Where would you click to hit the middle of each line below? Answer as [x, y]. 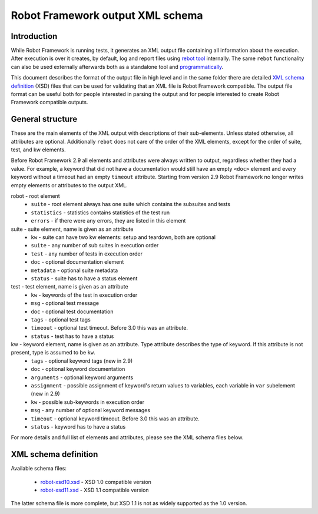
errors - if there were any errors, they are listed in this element [108, 221]
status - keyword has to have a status [78, 426]
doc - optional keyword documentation [78, 369]
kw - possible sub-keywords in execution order [87, 402]
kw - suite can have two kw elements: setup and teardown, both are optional [123, 237]
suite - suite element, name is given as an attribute [72, 229]
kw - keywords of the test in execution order [84, 295]
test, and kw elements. [38, 150]
